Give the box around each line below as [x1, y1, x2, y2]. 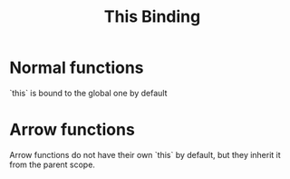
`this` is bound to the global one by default [9, 87, 168, 98]
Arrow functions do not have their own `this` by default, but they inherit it [9, 149, 281, 160]
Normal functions [9, 57, 144, 78]
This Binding [103, 6, 201, 27]
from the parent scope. [9, 159, 95, 170]
